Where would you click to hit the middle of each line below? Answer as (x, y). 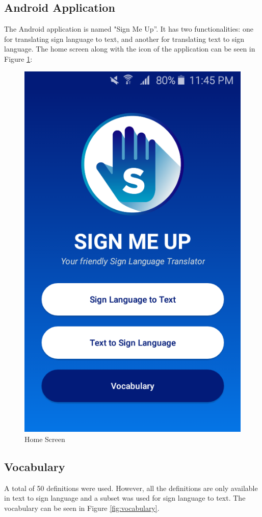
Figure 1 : (18, 58)
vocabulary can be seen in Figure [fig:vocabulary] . (82, 508)
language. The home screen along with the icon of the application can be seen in (130, 49)
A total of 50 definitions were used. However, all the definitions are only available (131, 488)
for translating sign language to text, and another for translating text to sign (124, 39)
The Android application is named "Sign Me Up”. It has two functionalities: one (129, 29)
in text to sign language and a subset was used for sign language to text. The (125, 498)
